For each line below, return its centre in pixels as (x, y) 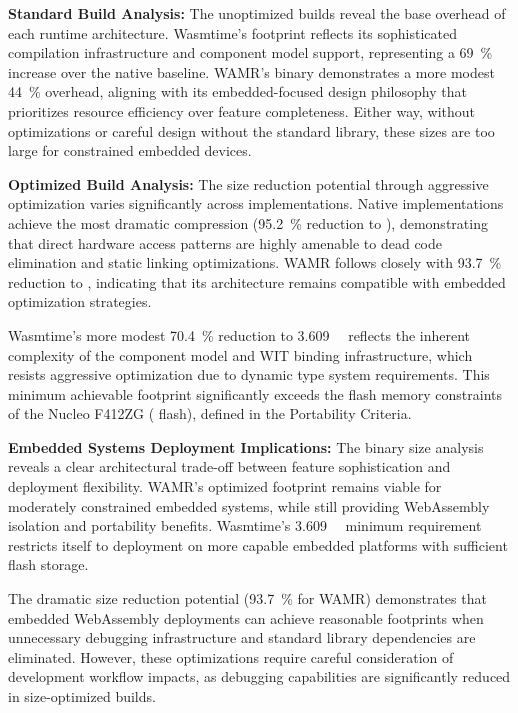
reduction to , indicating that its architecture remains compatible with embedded (257, 281)
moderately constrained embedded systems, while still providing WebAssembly (249, 505)
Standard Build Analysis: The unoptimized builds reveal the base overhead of (257, 13)
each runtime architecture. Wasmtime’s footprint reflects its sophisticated (233, 32)
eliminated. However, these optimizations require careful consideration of (231, 656)
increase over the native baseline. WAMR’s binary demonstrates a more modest (251, 71)
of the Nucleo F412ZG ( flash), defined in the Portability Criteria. (210, 413)
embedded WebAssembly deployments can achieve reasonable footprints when (246, 617)
